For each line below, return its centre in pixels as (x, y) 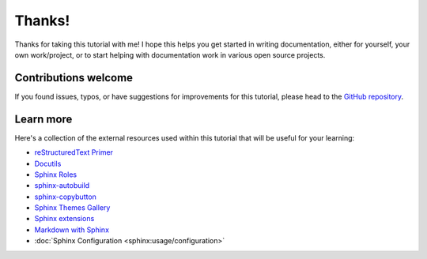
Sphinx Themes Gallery (72, 208)
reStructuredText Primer (74, 152)
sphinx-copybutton (65, 197)
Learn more (43, 119)
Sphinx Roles (56, 175)
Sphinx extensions (64, 219)
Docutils (48, 163)
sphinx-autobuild (62, 186)
